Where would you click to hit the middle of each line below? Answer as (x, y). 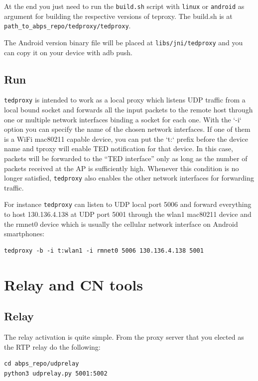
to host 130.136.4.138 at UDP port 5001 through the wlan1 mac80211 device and (128, 214)
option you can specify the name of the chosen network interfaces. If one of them (127, 129)
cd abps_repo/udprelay (42, 364)
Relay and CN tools (73, 284)
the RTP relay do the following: (52, 346)
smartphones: (24, 234)
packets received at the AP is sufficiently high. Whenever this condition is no (122, 168)
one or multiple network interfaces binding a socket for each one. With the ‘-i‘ (123, 119)
